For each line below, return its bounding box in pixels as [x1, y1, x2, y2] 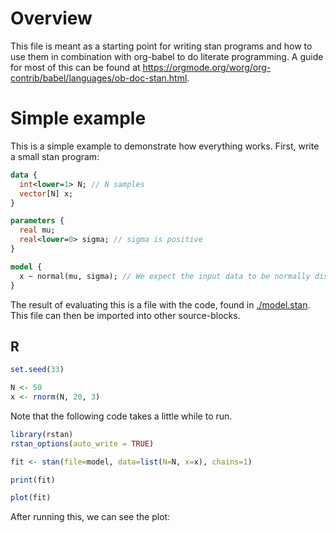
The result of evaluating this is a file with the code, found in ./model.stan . [10, 298, 311, 311]
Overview [10, 7, 93, 30]
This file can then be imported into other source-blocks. [10, 309, 241, 321]
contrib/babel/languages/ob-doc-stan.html [10, 72, 188, 84]
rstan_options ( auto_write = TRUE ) [10, 438, 155, 449]
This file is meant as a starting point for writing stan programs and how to [10, 40, 313, 52]
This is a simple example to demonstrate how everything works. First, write [10, 140, 320, 152]
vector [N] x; [19, 188, 74, 199]
